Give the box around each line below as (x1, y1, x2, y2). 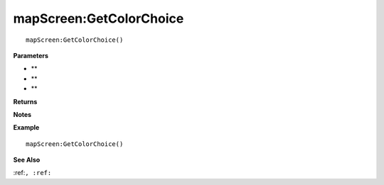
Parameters (13, 51, 49, 60)
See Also (13, 156, 41, 164)
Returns (13, 97, 38, 106)
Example (13, 123, 40, 132)
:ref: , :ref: (13, 169, 52, 177)
